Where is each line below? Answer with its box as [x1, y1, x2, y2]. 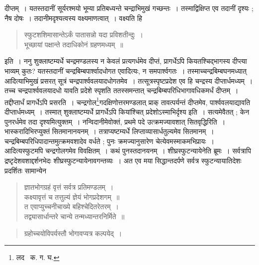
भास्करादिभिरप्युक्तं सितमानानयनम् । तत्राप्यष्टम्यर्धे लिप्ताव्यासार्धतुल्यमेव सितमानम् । [4, 126, 214, 136]
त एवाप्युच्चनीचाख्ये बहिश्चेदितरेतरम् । [24, 201, 119, 212]
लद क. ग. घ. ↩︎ [16, 252, 60, 263]
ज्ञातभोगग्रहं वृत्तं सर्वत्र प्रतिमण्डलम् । [24, 182, 114, 192]
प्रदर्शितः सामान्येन [4, 165, 46, 175]
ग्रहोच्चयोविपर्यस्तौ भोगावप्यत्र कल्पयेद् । [24, 228, 122, 238]
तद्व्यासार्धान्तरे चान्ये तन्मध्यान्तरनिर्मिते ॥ [24, 211, 125, 221]
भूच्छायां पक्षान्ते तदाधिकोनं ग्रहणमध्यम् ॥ [24, 39, 123, 49]
